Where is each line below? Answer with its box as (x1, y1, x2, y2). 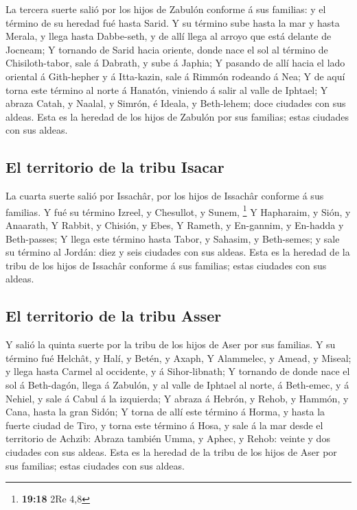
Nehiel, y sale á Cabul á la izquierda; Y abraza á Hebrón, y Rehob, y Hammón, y (5, 391, 349, 405)
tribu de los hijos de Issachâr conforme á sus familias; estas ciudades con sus (5, 258, 327, 272)
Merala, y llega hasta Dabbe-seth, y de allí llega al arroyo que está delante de (5, 29, 332, 43)
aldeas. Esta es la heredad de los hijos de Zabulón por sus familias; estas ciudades (5, 109, 349, 123)
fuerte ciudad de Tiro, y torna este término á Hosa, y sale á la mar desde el (5, 417, 323, 432)
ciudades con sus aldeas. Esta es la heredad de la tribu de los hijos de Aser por (5, 444, 337, 459)
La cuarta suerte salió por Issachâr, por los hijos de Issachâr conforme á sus (5, 189, 324, 203)
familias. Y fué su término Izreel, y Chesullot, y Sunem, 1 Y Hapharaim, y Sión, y (5, 202, 351, 219)
